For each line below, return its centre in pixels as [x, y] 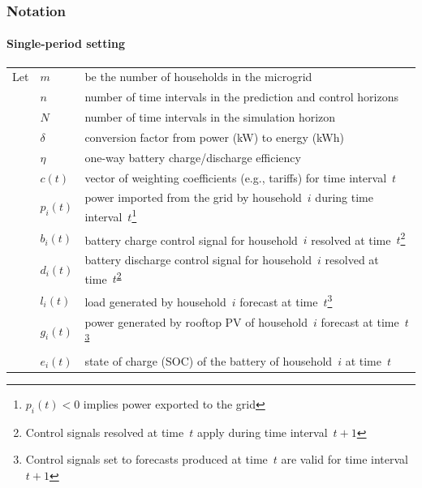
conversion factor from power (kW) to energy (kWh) [214, 137]
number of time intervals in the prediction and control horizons [241, 97]
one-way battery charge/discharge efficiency [193, 157]
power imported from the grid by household [193, 197]
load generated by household [155, 301]
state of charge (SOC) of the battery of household [209, 360]
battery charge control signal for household [191, 240]
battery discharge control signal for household [198, 260]
